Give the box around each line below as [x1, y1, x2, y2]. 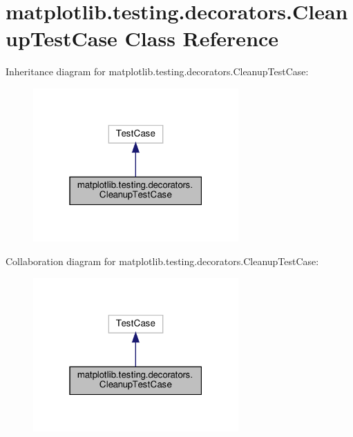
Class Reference [124, 24, 279, 52]
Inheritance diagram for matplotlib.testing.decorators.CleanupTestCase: [6, 64, 309, 79]
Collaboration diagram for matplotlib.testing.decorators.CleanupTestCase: [6, 254, 319, 269]
